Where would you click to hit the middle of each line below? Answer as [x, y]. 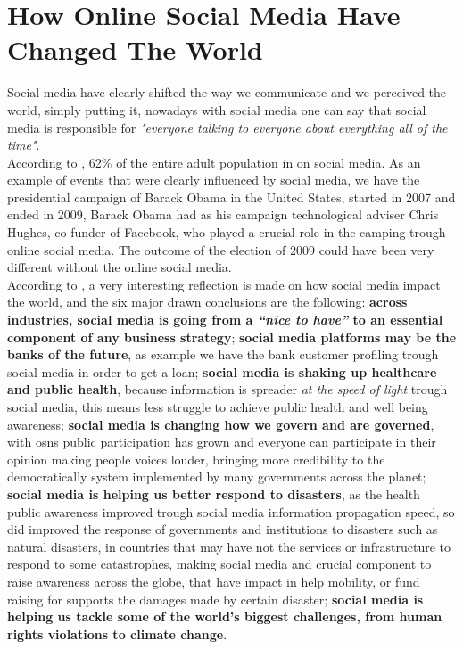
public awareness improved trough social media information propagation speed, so [231, 511]
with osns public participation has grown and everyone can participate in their [222, 442]
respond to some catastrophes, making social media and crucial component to [219, 564]
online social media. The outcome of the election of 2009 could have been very [221, 249]
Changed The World [135, 49]
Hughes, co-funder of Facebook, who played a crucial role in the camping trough [227, 232]
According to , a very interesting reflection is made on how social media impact [224, 284]
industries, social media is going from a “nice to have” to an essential [225, 320]
